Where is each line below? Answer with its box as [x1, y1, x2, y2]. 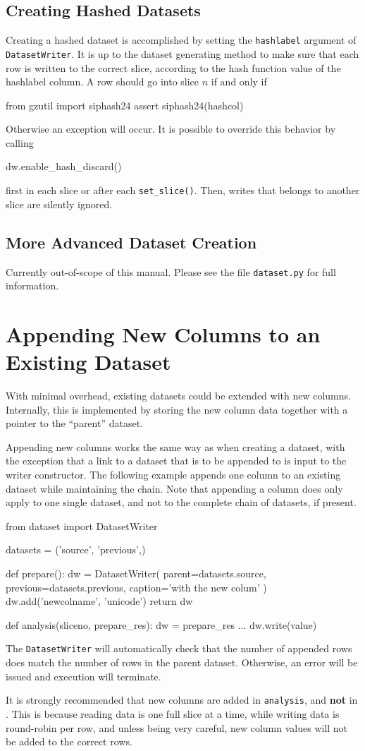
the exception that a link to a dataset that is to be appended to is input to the [6, 453, 347, 468]
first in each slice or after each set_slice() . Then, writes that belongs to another [6, 183, 360, 198]
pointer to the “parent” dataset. [6, 416, 143, 431]
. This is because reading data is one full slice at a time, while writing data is [6, 706, 340, 721]
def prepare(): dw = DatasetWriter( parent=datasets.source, [6, 566, 266, 581]
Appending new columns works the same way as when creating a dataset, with [6, 439, 345, 454]
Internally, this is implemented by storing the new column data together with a [6, 402, 348, 416]
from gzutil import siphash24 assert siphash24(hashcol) [6, 97, 244, 112]
